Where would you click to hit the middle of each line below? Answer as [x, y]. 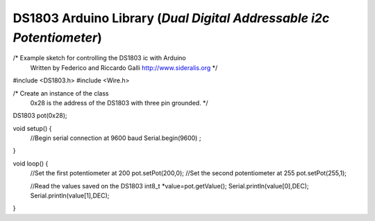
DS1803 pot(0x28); [40, 116]
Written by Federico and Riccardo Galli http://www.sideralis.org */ [124, 68]
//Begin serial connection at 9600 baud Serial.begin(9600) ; [116, 138]
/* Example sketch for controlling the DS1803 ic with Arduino [100, 58]
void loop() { [31, 163]
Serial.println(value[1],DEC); [70, 196]
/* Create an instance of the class [61, 93]
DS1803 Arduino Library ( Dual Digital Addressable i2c [171, 18]
